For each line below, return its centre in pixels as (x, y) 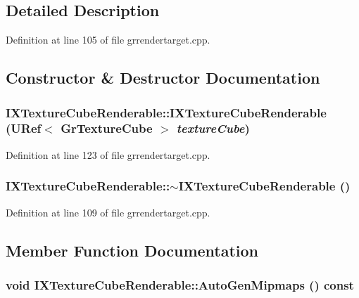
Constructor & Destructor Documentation (163, 78)
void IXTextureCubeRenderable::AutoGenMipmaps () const (180, 284)
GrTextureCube (107, 128)
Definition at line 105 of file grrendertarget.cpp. (108, 40)
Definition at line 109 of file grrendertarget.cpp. (108, 212)
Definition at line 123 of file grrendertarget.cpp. (108, 154)
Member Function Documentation (132, 250)
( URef (24, 128)
